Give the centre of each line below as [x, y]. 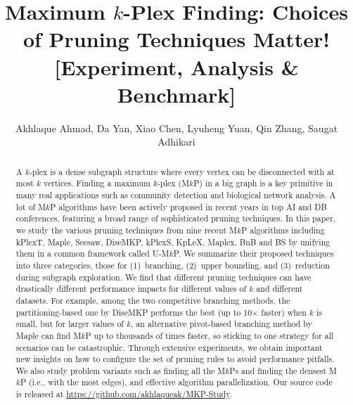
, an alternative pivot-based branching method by [222, 324]
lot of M [31, 206]
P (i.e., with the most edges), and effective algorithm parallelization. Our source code [176, 382]
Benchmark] [176, 94]
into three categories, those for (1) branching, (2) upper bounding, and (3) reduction [173, 265]
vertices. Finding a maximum [97, 183]
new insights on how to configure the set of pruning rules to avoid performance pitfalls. [175, 359]
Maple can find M [49, 335]
